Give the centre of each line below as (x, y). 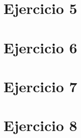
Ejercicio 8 (40, 125)
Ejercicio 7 (40, 86)
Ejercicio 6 (40, 47)
